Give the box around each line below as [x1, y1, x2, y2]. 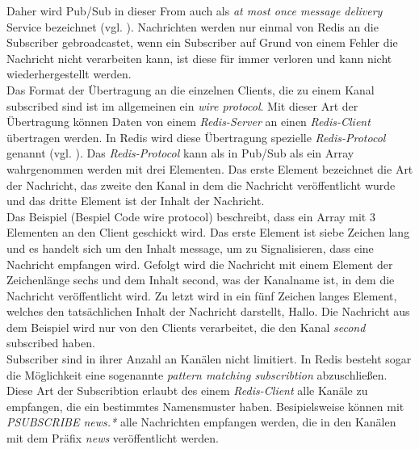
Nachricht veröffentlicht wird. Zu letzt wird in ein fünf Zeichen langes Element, [6, 287, 397, 304]
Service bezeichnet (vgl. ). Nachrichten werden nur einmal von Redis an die [6, 18, 379, 35]
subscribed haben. [6, 334, 95, 351]
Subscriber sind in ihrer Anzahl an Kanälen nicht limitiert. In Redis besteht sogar [6, 350, 412, 367]
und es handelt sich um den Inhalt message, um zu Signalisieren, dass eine [6, 239, 374, 256]
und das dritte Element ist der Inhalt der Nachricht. [6, 192, 265, 209]
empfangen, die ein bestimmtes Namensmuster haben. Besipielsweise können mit [6, 397, 404, 414]
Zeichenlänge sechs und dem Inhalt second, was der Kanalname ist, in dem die [6, 271, 395, 288]
